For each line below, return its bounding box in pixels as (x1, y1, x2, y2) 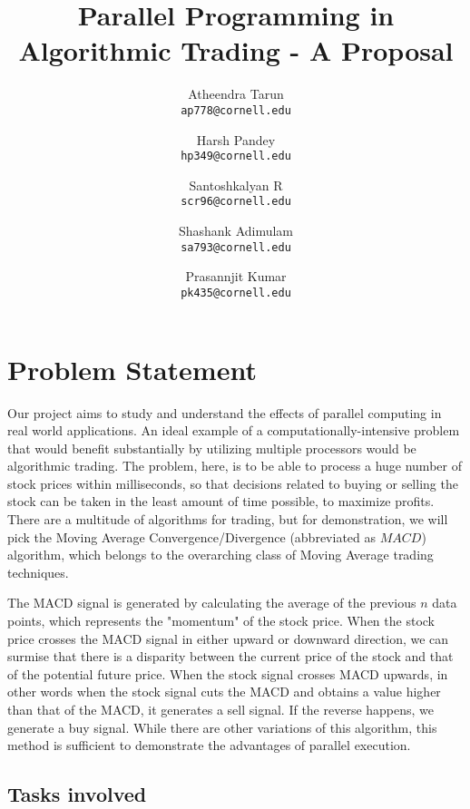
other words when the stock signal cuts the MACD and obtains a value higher (7, 682, 441, 701)
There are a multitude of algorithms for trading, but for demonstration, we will (7, 510, 448, 529)
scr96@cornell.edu (181, 195, 291, 209)
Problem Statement (7, 350, 257, 387)
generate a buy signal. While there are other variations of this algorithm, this (7, 717, 437, 736)
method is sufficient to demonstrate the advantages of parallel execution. (7, 736, 411, 755)
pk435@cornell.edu (181, 286, 291, 299)
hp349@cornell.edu (181, 150, 291, 163)
